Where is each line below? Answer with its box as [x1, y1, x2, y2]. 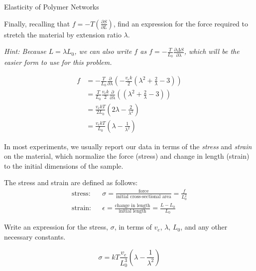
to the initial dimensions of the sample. [4, 160, 124, 171]
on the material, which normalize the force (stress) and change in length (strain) [4, 151, 250, 161]
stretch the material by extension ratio [4, 29, 122, 39]
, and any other [180, 222, 228, 232]
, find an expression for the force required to [113, 18, 248, 28]
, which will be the [184, 46, 240, 56]
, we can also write [74, 46, 132, 56]
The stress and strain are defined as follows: [4, 177, 138, 188]
